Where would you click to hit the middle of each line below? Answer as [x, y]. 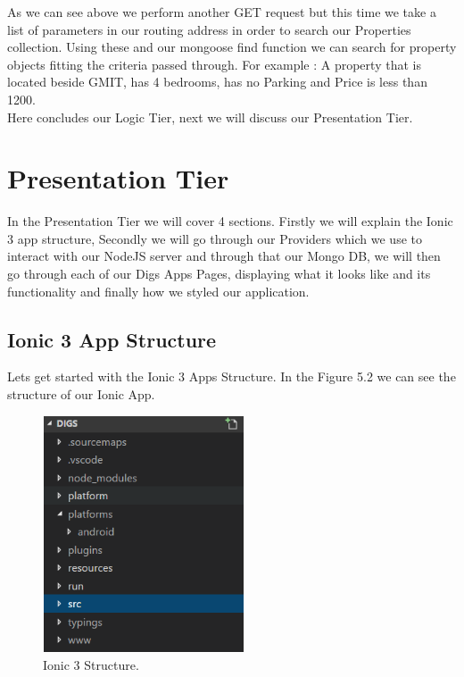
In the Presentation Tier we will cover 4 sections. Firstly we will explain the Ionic [230, 221]
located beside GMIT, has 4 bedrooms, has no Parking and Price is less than [217, 82]
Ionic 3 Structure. [91, 664]
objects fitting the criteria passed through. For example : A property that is [214, 64]
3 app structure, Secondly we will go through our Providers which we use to [215, 238]
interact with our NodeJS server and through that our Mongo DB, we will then [224, 256]
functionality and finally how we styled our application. [158, 291]
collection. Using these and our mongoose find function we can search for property [232, 47]
